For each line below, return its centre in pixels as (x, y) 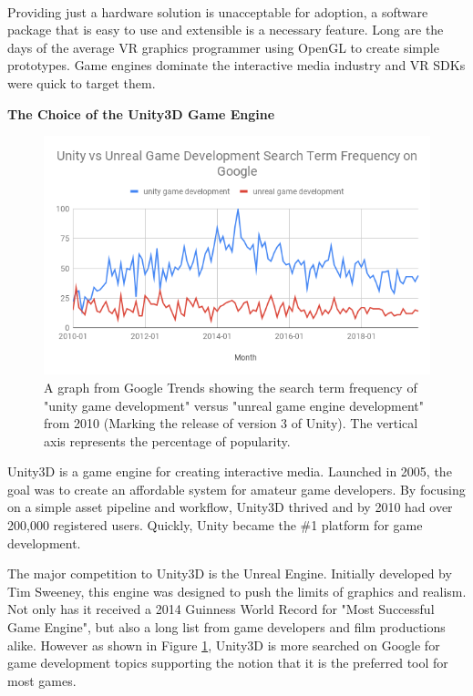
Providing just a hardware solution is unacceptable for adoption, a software (218, 11)
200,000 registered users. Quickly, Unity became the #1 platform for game (215, 525)
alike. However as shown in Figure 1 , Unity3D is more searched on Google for (224, 645)
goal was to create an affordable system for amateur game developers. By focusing (236, 489)
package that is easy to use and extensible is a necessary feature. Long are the (226, 30)
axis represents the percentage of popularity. (167, 440)
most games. (42, 680)
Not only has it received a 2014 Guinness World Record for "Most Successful (221, 609)
